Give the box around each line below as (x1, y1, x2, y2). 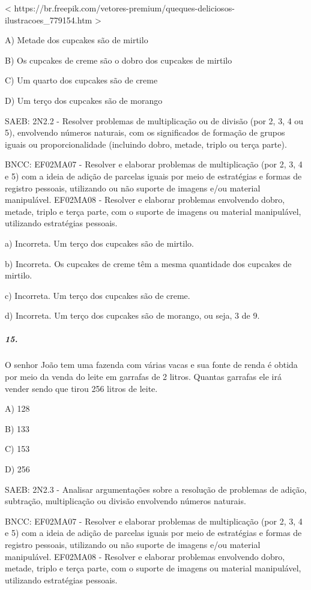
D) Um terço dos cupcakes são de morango (5, 94, 163, 106)
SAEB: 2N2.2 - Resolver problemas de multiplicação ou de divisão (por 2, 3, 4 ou (5, 114, 304, 127)
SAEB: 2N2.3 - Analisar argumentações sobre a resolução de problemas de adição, (5, 483, 307, 495)
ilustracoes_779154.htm (5, 13, 92, 26)
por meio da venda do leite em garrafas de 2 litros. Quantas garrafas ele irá (5, 370, 282, 383)
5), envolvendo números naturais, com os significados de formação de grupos (5, 126, 285, 139)
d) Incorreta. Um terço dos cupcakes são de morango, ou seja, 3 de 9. (5, 309, 260, 322)
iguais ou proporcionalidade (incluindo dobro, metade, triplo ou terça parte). (5, 137, 287, 150)
